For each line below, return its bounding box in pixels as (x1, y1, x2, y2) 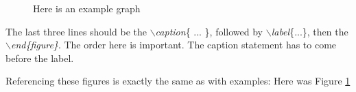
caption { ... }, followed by (155, 24, 263, 38)
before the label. (5, 50, 74, 65)
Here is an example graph (33, 1, 141, 15)
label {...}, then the (271, 24, 348, 38)
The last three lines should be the (5, 24, 147, 38)
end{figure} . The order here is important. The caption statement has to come (10, 37, 337, 52)
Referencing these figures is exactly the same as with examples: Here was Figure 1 (5, 74, 351, 88)
